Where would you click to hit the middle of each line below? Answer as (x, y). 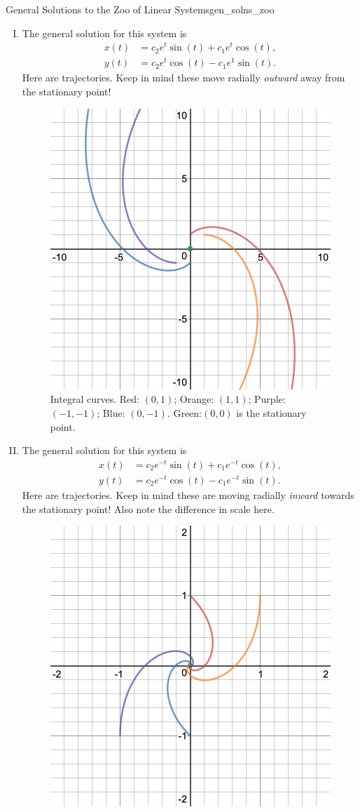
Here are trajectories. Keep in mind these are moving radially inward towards (188, 494)
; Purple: (267, 399)
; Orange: (194, 399)
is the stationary (271, 412)
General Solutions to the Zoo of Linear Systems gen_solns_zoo (140, 9)
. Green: (184, 412)
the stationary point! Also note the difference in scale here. (148, 508)
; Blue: (111, 412)
